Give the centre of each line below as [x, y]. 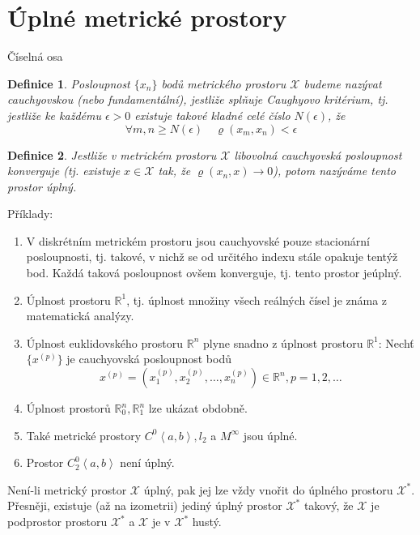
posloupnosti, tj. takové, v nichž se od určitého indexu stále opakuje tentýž [212, 257]
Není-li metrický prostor [67, 489]
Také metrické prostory [84, 435]
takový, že [329, 505]
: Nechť [396, 342]
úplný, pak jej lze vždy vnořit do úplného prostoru [268, 489]
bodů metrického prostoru [224, 83]
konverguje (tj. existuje [64, 171]
